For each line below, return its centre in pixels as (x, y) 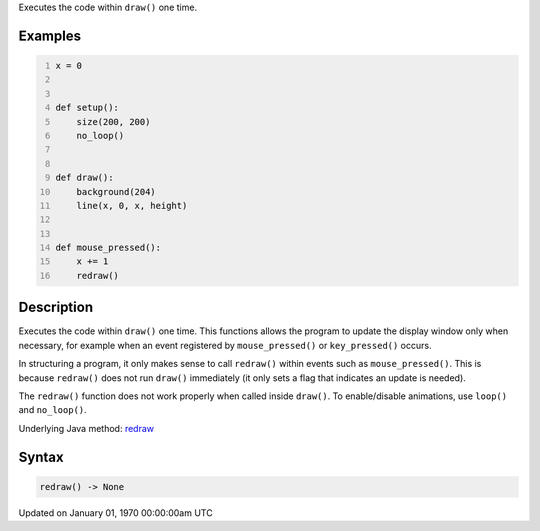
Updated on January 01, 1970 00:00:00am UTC (116, 512)
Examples (50, 35)
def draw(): (84, 178)
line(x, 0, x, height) (132, 205)
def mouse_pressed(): (108, 248)
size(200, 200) (113, 121)
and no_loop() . (52, 410)
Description (56, 307)
